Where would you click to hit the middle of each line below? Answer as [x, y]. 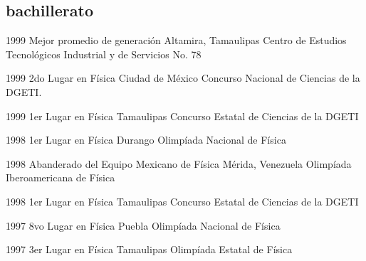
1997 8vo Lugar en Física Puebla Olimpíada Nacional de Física [143, 225]
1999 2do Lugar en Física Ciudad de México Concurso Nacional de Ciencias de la [183, 78]
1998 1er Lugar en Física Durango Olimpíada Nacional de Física [146, 140]
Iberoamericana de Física [61, 177]
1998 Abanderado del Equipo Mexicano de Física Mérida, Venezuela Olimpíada [179, 163]
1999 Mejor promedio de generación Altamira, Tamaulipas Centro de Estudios [176, 40]
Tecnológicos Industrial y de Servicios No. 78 [104, 54]
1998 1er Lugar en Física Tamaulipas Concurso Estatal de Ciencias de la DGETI [182, 201]
